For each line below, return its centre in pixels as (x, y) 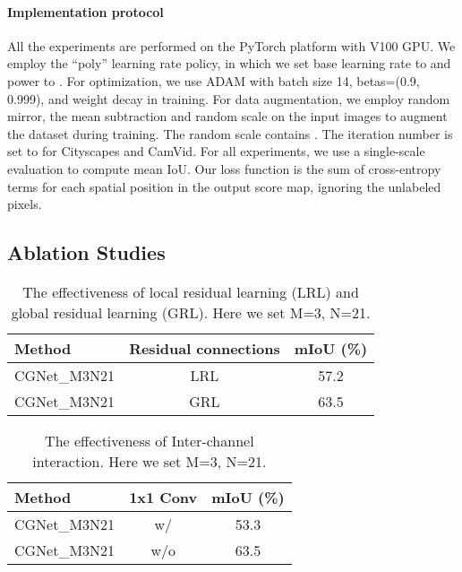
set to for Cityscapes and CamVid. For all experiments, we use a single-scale (216, 151)
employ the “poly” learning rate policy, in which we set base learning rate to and (229, 63)
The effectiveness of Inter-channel (150, 440)
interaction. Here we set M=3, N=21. (150, 461)
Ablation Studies (86, 252)
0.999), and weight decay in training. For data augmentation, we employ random (229, 98)
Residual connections (205, 348)
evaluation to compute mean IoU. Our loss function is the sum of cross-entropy (224, 168)
